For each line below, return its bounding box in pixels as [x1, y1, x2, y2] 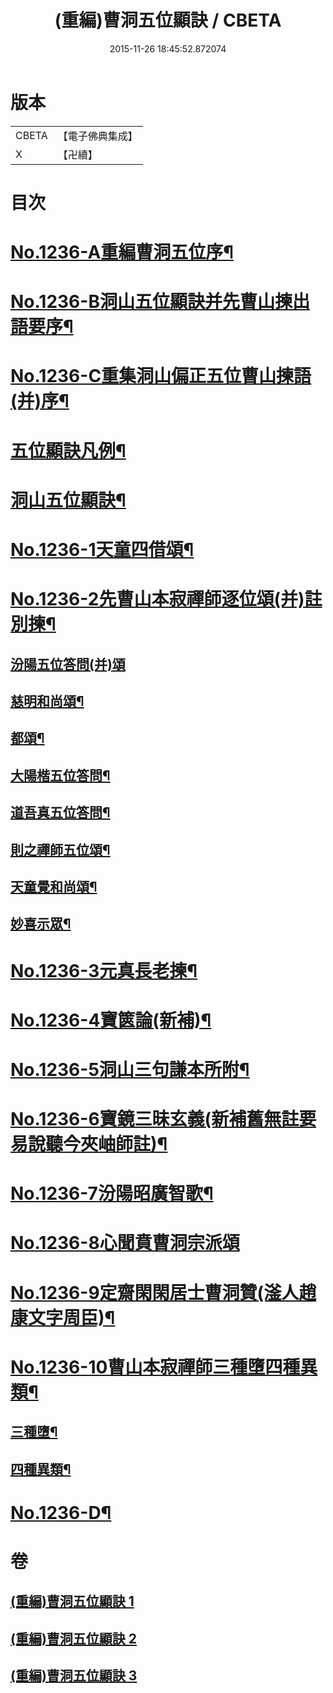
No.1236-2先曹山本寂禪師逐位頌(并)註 [10, 588, 323, 611]
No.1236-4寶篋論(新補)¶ [10, 1009, 212, 1031]
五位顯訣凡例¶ [10, 439, 127, 462]
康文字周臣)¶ [10, 1306, 116, 1329]
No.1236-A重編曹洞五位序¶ [10, 241, 235, 264]
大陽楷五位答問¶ [10, 767, 111, 784]
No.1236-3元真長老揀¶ [10, 959, 198, 982]
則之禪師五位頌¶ [10, 841, 111, 858]
